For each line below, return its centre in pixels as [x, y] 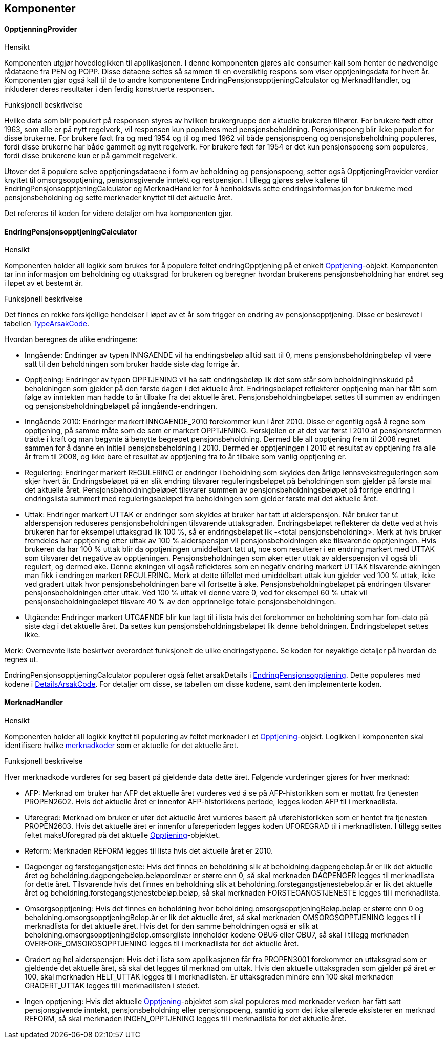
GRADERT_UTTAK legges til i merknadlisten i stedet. [112, 985]
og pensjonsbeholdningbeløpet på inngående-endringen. [121, 406]
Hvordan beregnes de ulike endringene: [71, 339]
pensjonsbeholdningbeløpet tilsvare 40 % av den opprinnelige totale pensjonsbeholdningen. [180, 602]
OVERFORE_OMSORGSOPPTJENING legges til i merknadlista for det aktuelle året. [162, 943]
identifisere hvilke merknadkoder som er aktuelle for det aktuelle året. [121, 745]
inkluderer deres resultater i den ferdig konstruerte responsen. [109, 89]
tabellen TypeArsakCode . [47, 324]
